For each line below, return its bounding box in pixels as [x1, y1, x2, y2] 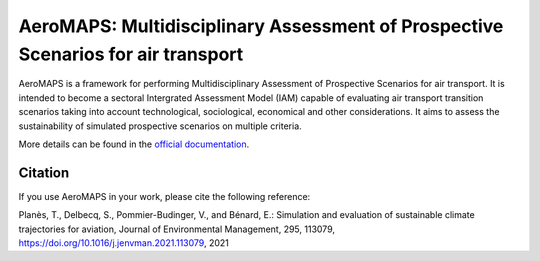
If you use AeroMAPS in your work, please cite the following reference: [18, 190, 311, 202]
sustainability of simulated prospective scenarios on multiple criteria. [18, 120, 302, 132]
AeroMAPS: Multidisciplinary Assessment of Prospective [18, 15, 504, 37]
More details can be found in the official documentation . [18, 138, 250, 150]
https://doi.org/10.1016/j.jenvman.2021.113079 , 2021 [18, 236, 229, 249]
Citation [18, 164, 70, 181]
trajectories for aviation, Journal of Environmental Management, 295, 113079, [18, 223, 335, 235]
